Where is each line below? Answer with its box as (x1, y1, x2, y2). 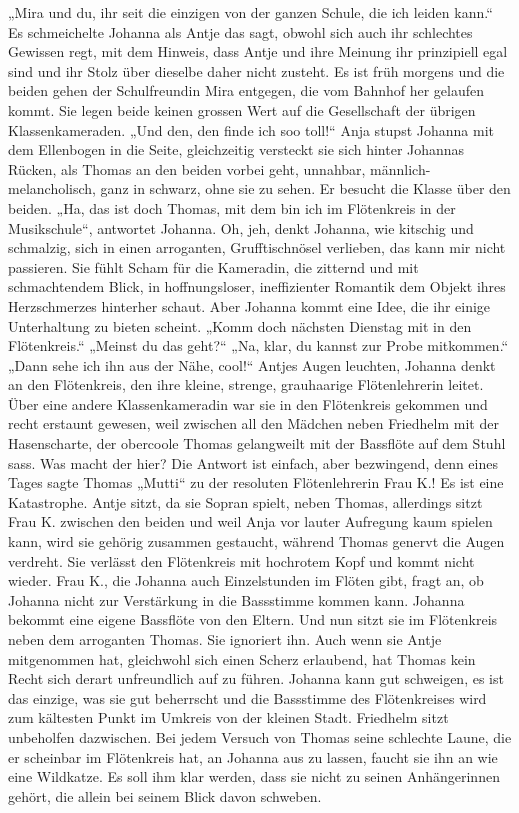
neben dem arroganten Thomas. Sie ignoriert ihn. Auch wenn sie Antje (8, 629, 442, 649)
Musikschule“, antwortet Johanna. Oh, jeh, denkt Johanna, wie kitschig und (8, 217, 474, 238)
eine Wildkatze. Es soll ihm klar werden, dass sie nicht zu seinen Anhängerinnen (8, 766, 500, 787)
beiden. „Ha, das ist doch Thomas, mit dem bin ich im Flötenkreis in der (8, 197, 456, 218)
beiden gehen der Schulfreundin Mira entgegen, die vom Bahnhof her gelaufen (8, 80, 485, 101)
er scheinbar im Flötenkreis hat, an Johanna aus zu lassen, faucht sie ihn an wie (8, 746, 498, 767)
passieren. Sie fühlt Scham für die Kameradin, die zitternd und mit (8, 256, 419, 277)
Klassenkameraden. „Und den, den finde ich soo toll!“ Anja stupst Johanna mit (8, 119, 494, 140)
